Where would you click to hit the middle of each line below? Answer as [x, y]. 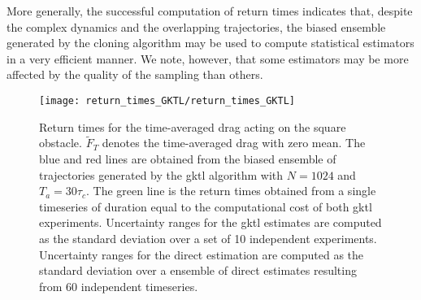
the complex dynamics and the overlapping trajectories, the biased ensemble [196, 26]
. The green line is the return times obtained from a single [231, 191]
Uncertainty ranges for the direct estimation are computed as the [202, 254]
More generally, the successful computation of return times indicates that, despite [210, 11]
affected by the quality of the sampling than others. [135, 74]
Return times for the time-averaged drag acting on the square [193, 126]
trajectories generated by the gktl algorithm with [161, 174]
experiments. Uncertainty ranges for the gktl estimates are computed [210, 222]
